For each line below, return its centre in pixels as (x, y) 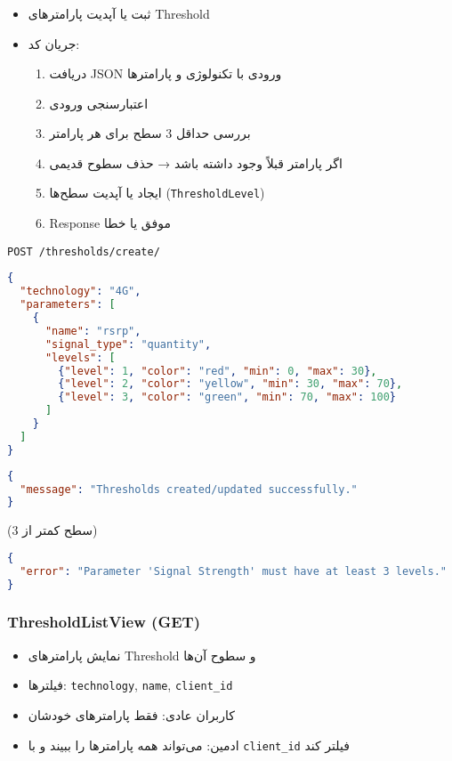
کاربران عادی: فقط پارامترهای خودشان (131, 714)
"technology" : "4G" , (81, 291)
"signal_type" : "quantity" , (128, 344)
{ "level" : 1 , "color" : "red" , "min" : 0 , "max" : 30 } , (218, 371)
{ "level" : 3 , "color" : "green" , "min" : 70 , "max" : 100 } (227, 397)
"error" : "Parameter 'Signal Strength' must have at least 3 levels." (234, 571)
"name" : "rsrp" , (93, 331)
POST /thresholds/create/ (84, 251)
